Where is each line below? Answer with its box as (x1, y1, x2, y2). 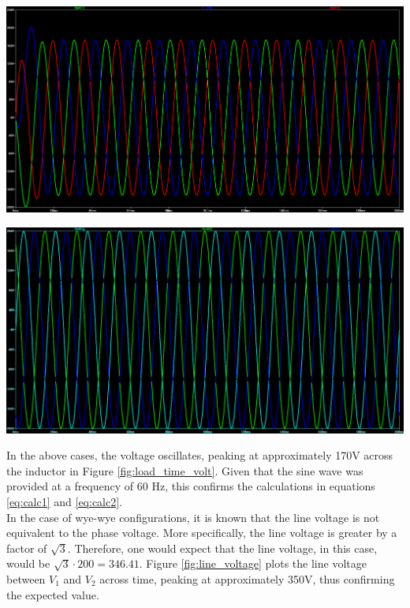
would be (6, 555, 50, 572)
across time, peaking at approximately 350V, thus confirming (99, 570, 395, 587)
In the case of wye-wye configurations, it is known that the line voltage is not (6, 509, 380, 525)
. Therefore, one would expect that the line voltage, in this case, (67, 539, 378, 556)
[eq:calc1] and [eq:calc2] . (6, 493, 123, 509)
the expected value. (6, 586, 99, 602)
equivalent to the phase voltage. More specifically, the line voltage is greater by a (6, 524, 397, 541)
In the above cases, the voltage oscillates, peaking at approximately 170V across (6, 447, 393, 464)
